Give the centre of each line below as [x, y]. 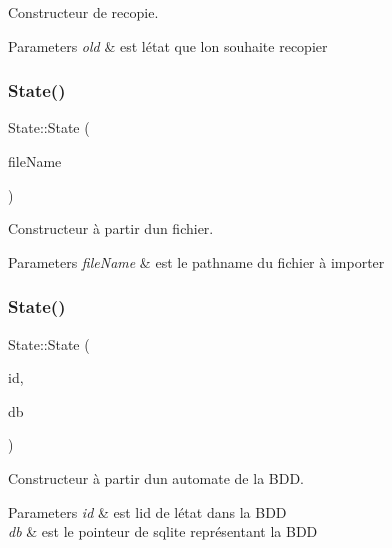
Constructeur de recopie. [83, 12]
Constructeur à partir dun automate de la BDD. [156, 477]
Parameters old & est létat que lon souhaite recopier [168, 45]
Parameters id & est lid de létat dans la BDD [147, 511]
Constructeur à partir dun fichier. [111, 228]
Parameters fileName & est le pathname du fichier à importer [196, 261]
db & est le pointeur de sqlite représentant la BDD [163, 531]
